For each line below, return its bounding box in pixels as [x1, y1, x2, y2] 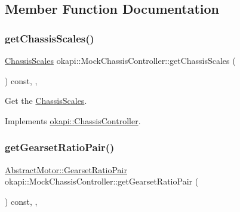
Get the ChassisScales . [5, 94, 87, 107]
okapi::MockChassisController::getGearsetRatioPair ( [5, 175, 199, 188]
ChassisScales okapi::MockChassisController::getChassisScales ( [5, 54, 236, 66]
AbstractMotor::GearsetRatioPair [5, 163, 127, 176]
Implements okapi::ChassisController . [5, 114, 141, 127]
